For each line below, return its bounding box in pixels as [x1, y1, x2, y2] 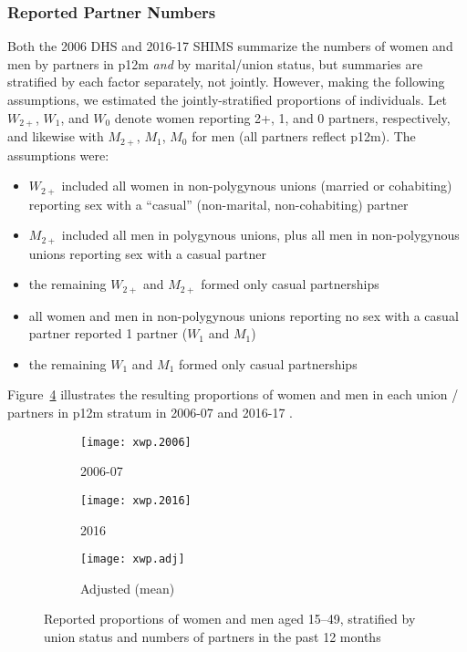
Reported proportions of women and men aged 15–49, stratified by [44, 609, 416, 628]
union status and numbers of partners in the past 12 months [44, 626, 381, 646]
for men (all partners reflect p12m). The [192, 127, 416, 146]
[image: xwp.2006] [80, 435, 192, 449]
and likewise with [7, 127, 104, 146]
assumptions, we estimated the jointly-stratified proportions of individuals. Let [7, 90, 447, 109]
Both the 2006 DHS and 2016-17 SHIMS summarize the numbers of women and [7, 36, 453, 56]
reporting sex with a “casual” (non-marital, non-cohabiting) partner [28, 194, 409, 213]
